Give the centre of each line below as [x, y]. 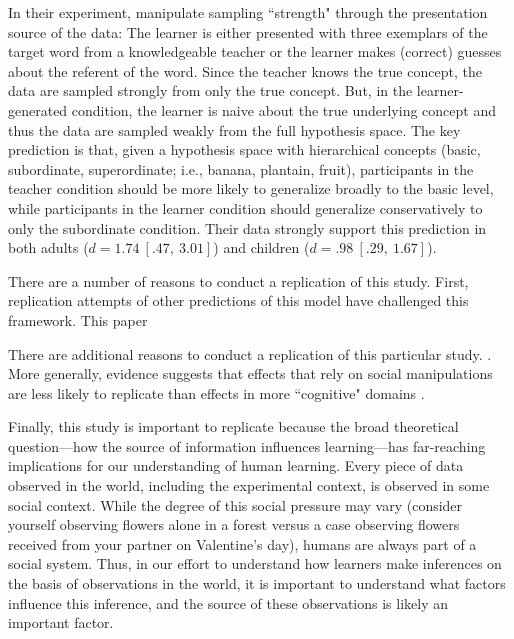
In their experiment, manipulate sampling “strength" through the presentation [248, 12]
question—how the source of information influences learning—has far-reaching [247, 445]
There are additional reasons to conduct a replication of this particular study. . [250, 353]
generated [38, 109]
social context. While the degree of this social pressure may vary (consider [235, 504]
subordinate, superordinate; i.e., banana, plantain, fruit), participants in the [241, 168]
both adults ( [48, 247]
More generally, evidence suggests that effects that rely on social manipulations [250, 373]
